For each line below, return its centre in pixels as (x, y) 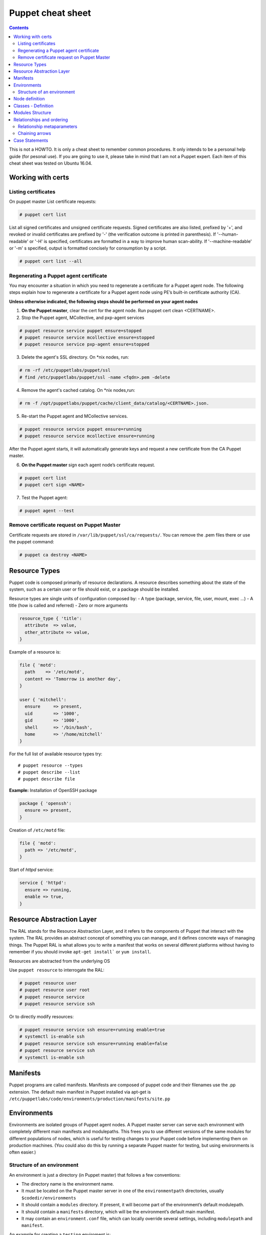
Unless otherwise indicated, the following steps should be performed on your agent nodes (103, 301)
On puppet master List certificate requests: (53, 202)
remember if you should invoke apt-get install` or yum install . (80, 952)
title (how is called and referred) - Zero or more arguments (68, 605)
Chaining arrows (34, 133)
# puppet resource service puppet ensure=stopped (81, 330)
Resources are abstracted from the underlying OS (60, 961)
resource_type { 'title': (51, 618)
